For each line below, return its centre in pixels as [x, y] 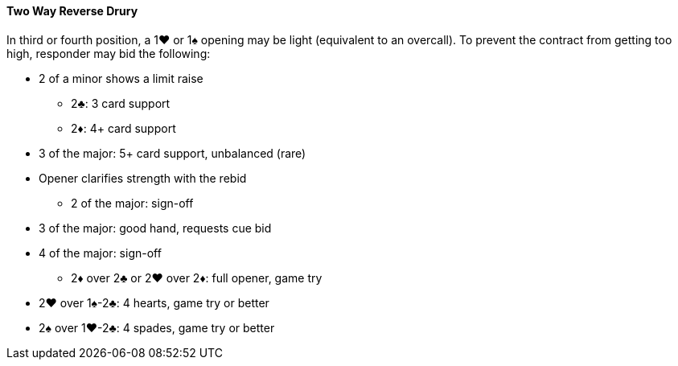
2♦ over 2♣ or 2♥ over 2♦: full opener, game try [197, 278]
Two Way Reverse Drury [72, 11]
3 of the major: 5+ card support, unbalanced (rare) [173, 153]
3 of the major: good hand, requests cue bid [155, 228]
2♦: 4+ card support [123, 128]
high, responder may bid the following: [109, 53]
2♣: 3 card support [121, 103]
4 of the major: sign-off [100, 253]
